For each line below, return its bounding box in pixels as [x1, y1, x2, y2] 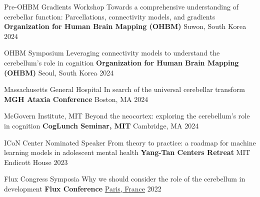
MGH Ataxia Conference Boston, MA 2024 [4, 93, 148, 104]
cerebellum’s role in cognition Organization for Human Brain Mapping [4, 57, 239, 67]
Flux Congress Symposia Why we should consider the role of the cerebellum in [4, 173, 245, 184]
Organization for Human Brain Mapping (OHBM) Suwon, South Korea [4, 21, 246, 31]
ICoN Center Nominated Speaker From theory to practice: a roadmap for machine [4, 137, 256, 147]
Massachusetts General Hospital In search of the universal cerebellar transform [4, 84, 245, 94]
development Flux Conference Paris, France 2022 [4, 183, 161, 193]
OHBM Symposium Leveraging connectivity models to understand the [4, 47, 220, 58]
